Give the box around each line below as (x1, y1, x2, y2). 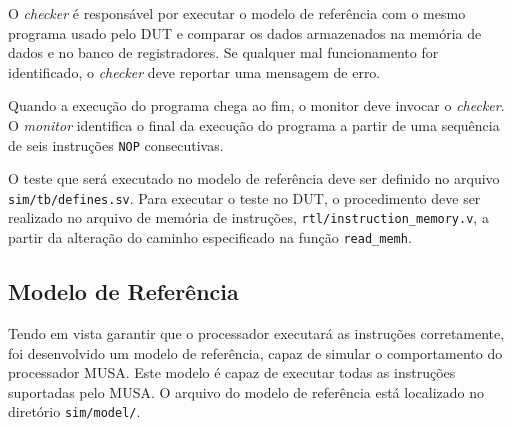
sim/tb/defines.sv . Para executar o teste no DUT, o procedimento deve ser (8, 187, 481, 208)
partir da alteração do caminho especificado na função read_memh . (8, 227, 412, 248)
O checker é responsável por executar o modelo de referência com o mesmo (8, 3, 466, 23)
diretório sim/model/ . (8, 401, 141, 422)
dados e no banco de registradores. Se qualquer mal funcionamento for (8, 42, 439, 63)
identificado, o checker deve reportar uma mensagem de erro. (8, 61, 381, 82)
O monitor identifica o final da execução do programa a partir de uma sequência (8, 114, 500, 135)
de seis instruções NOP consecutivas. (8, 134, 224, 155)
